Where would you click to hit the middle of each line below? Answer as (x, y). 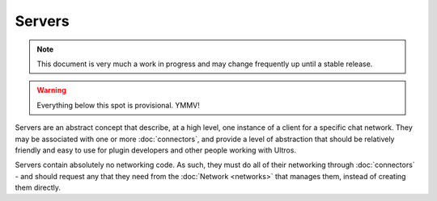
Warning (51, 90)
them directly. (38, 188)
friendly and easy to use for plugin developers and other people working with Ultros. (156, 150)
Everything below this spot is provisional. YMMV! (118, 105)
